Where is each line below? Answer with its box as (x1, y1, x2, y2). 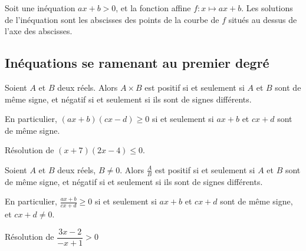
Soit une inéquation (5, 2, 75, 14)
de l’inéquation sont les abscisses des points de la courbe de (5, 13, 219, 25)
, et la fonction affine (116, 2, 191, 14)
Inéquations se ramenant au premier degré (5, 54, 269, 72)
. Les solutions (241, 2, 293, 14)
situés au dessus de (228, 13, 297, 25)
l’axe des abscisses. (5, 25, 73, 37)
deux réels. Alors (57, 81, 118, 93)
